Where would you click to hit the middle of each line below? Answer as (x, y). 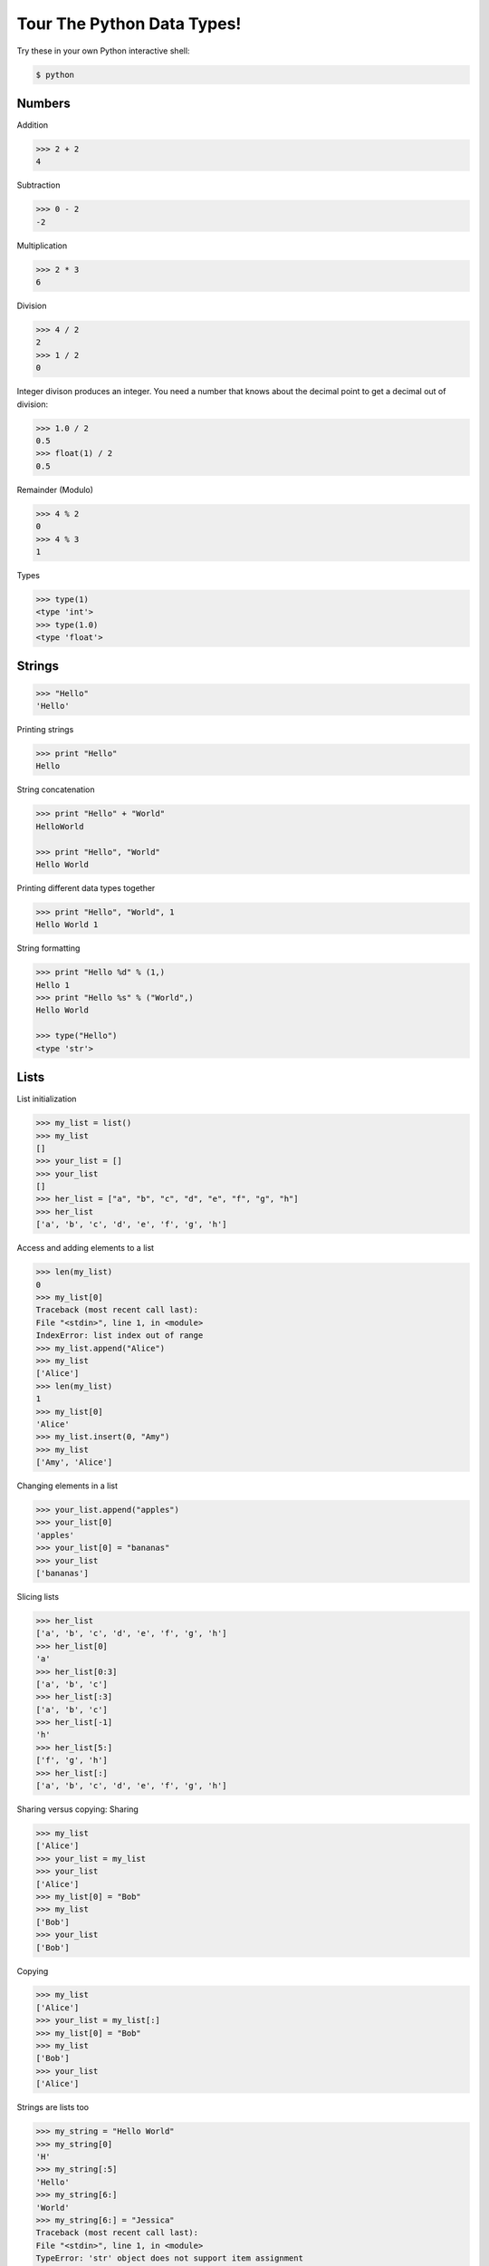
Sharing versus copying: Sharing (78, 1809)
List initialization (47, 1099)
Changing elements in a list (67, 1486)
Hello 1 (53, 985)
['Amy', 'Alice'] (74, 1462)
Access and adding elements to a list (85, 1248)
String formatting (48, 948)
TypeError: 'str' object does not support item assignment (169, 2258)
